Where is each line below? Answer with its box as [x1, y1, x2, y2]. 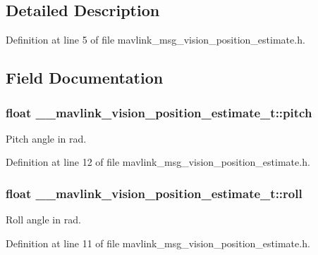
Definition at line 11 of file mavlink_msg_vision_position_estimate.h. [6, 235, 310, 250]
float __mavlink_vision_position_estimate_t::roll [6, 184, 302, 202]
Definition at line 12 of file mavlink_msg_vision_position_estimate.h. [6, 155, 310, 169]
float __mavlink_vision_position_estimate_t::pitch [6, 103, 312, 121]
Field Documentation [6, 67, 164, 89]
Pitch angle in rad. [6, 131, 87, 145]
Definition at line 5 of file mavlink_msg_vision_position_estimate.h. [6, 32, 305, 47]
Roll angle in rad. [6, 212, 81, 227]
